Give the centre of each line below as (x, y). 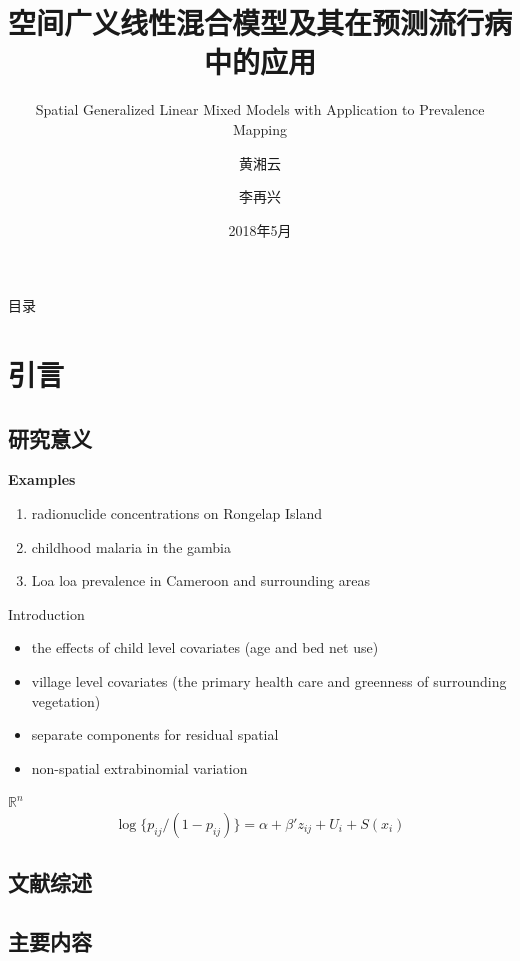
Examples (42, 479)
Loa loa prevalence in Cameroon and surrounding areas (200, 580)
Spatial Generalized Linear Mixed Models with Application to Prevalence (260, 109)
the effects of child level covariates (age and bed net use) (205, 647)
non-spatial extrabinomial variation (139, 767)
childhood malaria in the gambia (131, 546)
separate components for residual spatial (155, 734)
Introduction (46, 613)
